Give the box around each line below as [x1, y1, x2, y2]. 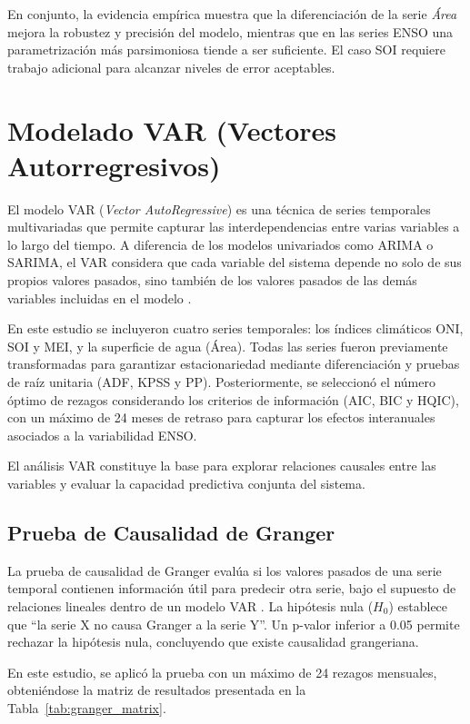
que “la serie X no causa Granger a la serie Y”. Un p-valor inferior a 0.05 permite [7, 614, 460, 633]
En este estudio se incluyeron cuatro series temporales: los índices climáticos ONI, [7, 319, 464, 338]
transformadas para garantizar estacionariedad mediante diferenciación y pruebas [7, 354, 460, 373]
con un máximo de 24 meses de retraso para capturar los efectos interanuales [7, 408, 435, 427]
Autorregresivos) [7, 146, 221, 183]
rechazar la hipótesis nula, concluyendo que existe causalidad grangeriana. [7, 632, 419, 651]
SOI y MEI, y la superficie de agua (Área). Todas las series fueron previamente [7, 336, 448, 355]
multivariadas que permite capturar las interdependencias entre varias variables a [7, 217, 460, 236]
